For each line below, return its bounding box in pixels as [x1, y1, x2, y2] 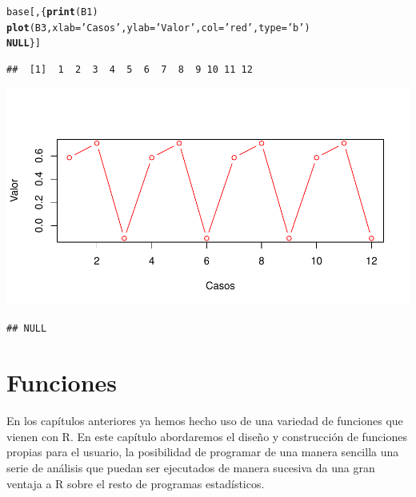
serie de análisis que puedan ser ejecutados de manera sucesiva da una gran [6, 459, 375, 476]
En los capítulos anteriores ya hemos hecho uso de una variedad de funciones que [6, 412, 403, 429]
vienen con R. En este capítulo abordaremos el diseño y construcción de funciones [6, 427, 407, 444]
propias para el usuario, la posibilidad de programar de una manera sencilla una [6, 443, 399, 460]
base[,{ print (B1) [6, 6, 98, 18]
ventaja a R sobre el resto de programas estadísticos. [6, 475, 265, 491]
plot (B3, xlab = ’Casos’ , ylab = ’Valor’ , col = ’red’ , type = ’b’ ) [6, 22, 310, 34]
